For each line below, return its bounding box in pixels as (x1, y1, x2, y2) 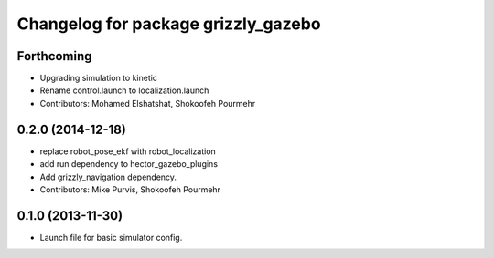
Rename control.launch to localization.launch (39, 85, 209, 96)
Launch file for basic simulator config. (39, 232, 183, 243)
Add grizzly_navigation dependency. (39, 171, 177, 182)
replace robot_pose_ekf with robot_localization (39, 146, 217, 157)
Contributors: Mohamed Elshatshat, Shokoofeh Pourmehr (39, 98, 256, 108)
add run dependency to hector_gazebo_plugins (39, 159, 219, 170)
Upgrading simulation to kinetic (39, 73, 157, 84)
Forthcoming (16, 48, 92, 64)
